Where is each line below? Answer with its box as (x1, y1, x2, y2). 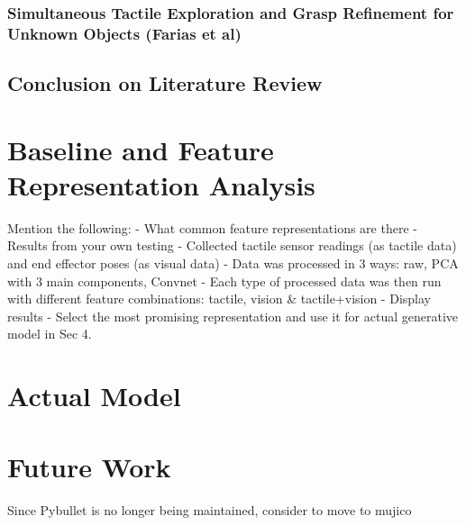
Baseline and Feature (7, 131, 274, 167)
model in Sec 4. (7, 324, 92, 343)
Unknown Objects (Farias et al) (7, 22, 242, 44)
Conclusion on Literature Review (7, 69, 323, 97)
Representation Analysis (7, 166, 315, 203)
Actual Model (7, 377, 181, 414)
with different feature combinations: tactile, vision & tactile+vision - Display (7, 289, 431, 308)
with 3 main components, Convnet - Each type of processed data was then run (7, 271, 442, 290)
